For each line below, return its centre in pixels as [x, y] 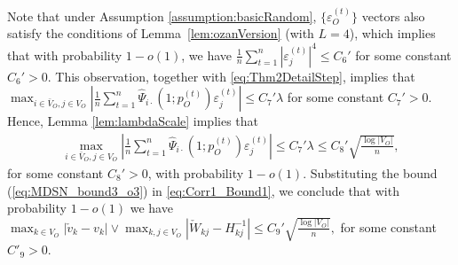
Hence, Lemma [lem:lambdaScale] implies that [133, 121]
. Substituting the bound [370, 172]
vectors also [393, 16]
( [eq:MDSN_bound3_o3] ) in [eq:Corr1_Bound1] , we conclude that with [203, 190]
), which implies [392, 33]
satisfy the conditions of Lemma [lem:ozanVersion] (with [161, 33]
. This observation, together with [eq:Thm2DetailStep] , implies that [231, 76]
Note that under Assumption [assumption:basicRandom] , [162, 16]
